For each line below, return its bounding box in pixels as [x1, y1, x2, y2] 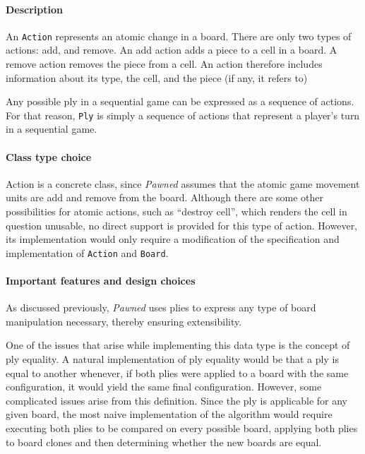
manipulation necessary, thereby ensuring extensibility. [6, 313, 242, 328]
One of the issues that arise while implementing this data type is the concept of [6, 337, 350, 352]
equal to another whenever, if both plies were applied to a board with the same [6, 365, 349, 380]
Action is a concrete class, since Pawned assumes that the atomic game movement [6, 176, 360, 191]
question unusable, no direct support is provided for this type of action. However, [6, 217, 358, 232]
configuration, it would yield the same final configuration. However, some [6, 379, 322, 394]
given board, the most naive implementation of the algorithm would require [6, 407, 333, 422]
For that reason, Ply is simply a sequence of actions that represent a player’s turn [6, 107, 360, 122]
